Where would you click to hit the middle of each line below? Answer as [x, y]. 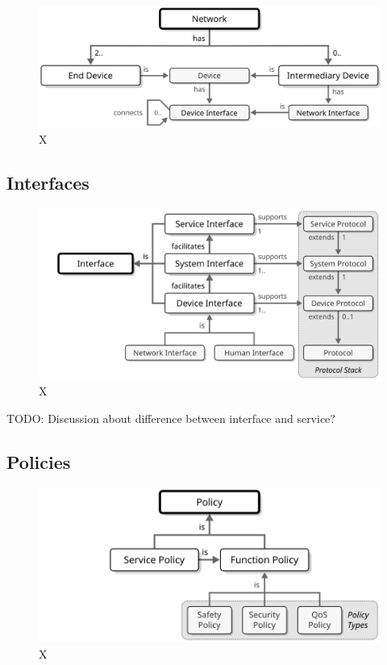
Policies [39, 461]
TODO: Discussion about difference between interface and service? [171, 418]
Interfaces [48, 182]
